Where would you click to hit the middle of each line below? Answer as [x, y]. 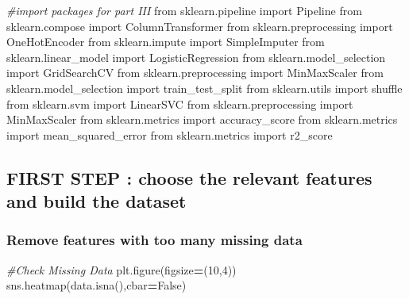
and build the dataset [96, 201]
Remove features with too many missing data [154, 240]
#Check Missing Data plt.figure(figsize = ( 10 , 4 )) [122, 269]
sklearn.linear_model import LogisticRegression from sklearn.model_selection [196, 57]
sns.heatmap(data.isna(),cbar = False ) [96, 285]
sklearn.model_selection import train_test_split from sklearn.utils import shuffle [204, 88]
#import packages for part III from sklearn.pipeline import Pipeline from [184, 10]
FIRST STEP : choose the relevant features [189, 177]
